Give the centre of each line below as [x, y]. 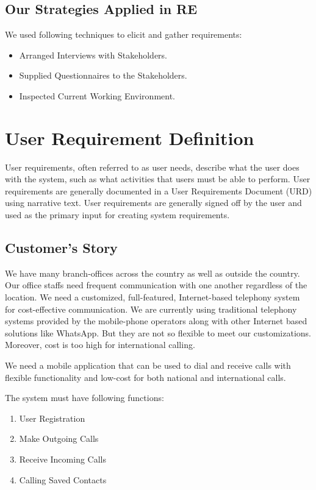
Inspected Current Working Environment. [97, 95]
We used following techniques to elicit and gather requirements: [124, 34]
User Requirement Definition [130, 137]
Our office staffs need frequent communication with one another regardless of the [156, 285]
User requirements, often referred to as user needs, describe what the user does [152, 167]
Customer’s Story [61, 248]
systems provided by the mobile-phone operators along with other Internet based [156, 321]
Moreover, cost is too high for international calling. [100, 345]
